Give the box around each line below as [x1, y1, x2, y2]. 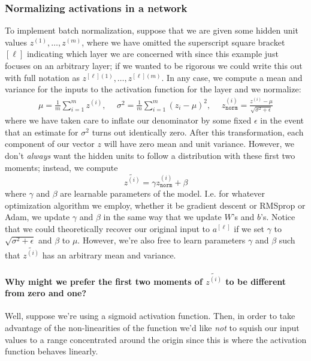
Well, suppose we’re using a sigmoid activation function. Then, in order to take [5, 309, 295, 322]
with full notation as [5, 71, 80, 83]
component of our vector [5, 137, 95, 150]
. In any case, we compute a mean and [161, 71, 303, 83]
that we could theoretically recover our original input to [5, 222, 210, 234]
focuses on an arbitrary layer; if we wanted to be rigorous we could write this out [5, 59, 303, 71]
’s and [232, 210, 255, 223]
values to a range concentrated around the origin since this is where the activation [5, 333, 307, 345]
